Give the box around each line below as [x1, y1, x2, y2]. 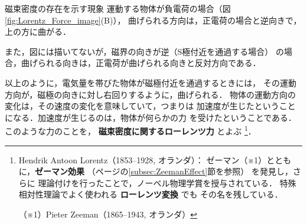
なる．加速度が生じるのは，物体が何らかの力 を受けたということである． [12, 111, 297, 123]
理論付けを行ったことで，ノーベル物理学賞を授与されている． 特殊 [38, 176, 296, 189]
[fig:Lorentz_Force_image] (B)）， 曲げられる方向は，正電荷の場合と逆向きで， [5, 14, 302, 26]
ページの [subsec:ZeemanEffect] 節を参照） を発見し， [95, 165, 293, 177]
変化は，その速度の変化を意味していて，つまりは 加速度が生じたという [5, 100, 279, 112]
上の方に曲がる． [5, 25, 71, 38]
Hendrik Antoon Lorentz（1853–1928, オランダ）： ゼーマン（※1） [18, 153, 267, 166]
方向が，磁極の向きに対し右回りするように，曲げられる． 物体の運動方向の [5, 88, 296, 100]
